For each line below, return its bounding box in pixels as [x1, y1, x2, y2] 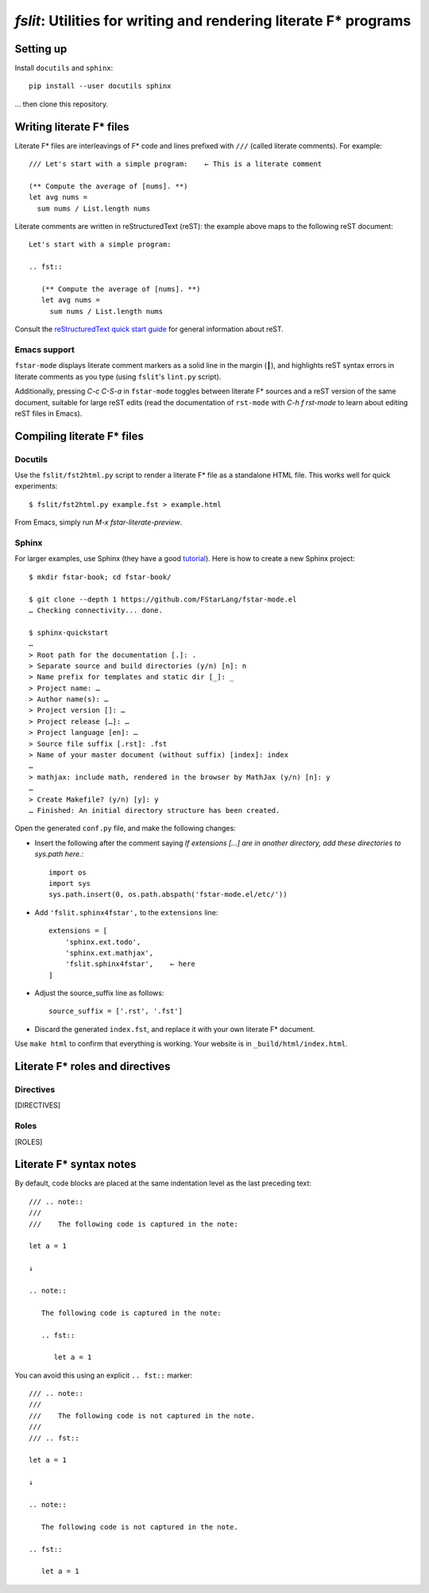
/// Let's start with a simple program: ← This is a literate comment [29, 160, 323, 168]
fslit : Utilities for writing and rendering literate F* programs [14, 12, 412, 29]
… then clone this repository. [14, 99, 109, 109]
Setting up [14, 42, 68, 56]
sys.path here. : [34, 849, 84, 859]
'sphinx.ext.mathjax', [64, 948, 154, 957]
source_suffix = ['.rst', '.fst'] [48, 1007, 183, 1016]
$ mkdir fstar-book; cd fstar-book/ [29, 572, 172, 582]
